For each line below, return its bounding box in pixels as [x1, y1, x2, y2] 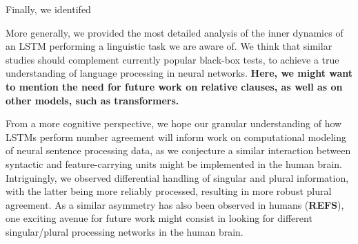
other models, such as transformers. [6, 93, 179, 107]
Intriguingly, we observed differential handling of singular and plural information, [6, 170, 349, 185]
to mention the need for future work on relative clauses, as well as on [6, 79, 343, 93]
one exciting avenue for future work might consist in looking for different [6, 211, 312, 225]
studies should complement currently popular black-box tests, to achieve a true [6, 52, 339, 66]
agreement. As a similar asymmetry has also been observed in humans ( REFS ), [6, 197, 344, 212]
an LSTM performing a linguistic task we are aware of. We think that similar [6, 39, 332, 53]
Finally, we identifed [6, 2, 91, 16]
